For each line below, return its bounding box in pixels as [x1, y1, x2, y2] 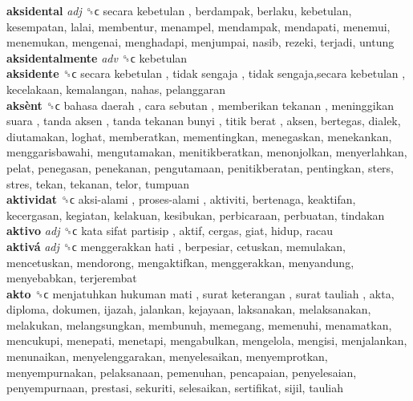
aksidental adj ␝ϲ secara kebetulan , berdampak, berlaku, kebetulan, [6, 2, 352, 18]
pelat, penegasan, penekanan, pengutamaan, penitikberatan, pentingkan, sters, [6, 159, 395, 176]
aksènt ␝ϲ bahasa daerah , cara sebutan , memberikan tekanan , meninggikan [6, 96, 394, 113]
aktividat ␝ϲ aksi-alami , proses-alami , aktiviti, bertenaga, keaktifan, [6, 191, 356, 208]
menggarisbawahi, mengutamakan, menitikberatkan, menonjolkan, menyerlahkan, [6, 144, 407, 160]
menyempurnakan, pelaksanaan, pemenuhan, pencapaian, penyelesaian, [6, 363, 357, 380]
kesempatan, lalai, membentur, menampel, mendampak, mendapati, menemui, [6, 18, 391, 34]
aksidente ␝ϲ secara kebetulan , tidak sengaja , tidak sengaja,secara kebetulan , [6, 65, 406, 82]
